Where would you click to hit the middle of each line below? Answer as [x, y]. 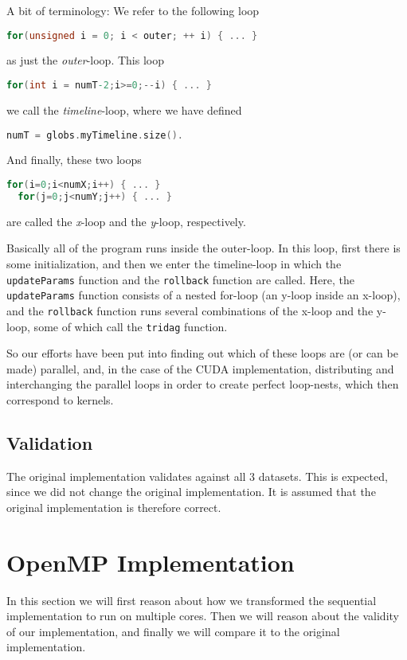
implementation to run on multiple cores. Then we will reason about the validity [203, 616]
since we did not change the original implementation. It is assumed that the [191, 492]
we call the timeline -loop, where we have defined [124, 109]
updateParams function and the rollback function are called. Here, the [180, 279]
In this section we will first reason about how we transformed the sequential [192, 600]
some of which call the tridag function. [131, 326]
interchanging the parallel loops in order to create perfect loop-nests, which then [203, 384]
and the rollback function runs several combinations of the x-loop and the [190, 310]
